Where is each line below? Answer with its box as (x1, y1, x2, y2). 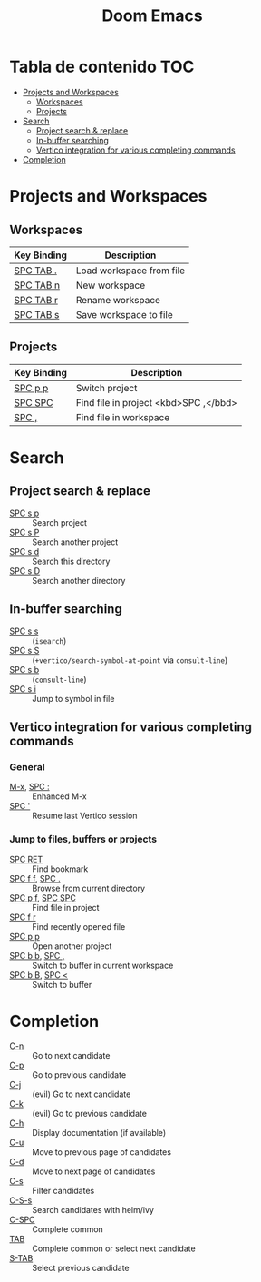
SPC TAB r (14, 293, 59, 306)
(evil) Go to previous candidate (32, 1109, 148, 1119)
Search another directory (32, 575, 126, 586)
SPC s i (9, 683, 36, 695)
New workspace (75, 279, 146, 291)
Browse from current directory (32, 883, 146, 893)
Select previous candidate (32, 1263, 130, 1274)
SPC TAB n (14, 279, 61, 291)
